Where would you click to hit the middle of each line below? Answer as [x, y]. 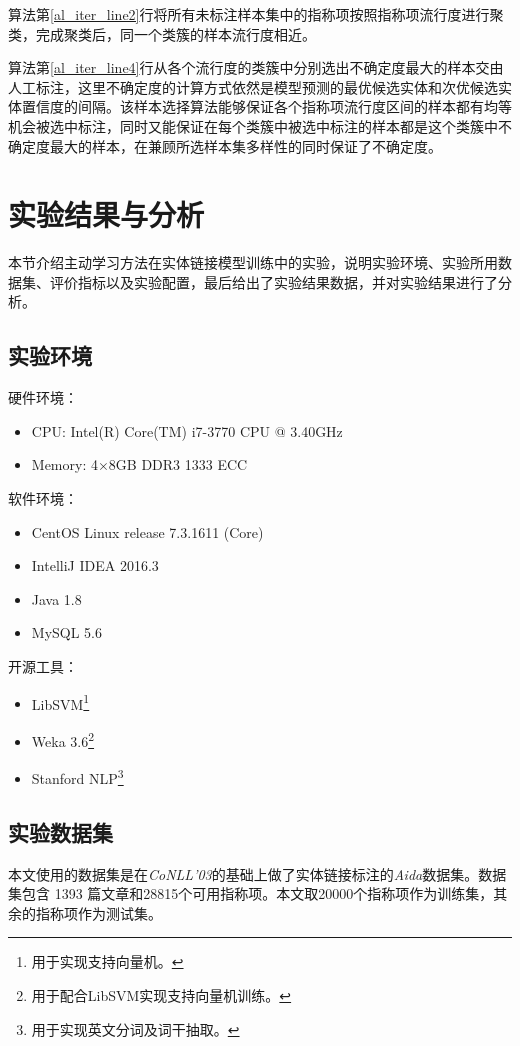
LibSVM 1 [60, 702]
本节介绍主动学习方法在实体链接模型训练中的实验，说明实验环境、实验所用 [253, 262]
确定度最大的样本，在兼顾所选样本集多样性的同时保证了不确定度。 [225, 145]
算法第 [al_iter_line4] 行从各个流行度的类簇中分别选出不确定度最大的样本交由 [256, 67]
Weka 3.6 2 [63, 739]
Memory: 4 [64, 464]
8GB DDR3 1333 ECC [178, 464]
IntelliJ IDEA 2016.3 [95, 565]
